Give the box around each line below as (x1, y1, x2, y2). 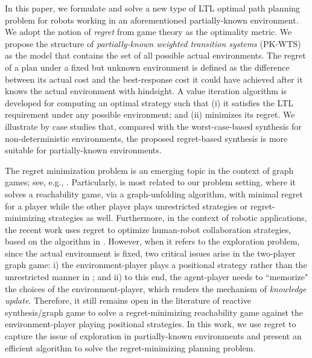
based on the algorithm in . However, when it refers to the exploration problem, (5, 235, 300, 248)
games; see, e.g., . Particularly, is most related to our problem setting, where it (5, 176, 296, 188)
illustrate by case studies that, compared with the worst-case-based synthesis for (5, 120, 302, 132)
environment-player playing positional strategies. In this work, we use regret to (5, 318, 296, 330)
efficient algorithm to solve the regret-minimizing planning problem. (5, 341, 256, 354)
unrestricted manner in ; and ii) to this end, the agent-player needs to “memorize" (5, 270, 308, 283)
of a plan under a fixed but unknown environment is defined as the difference (5, 60, 290, 73)
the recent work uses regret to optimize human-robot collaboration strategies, (5, 223, 291, 235)
